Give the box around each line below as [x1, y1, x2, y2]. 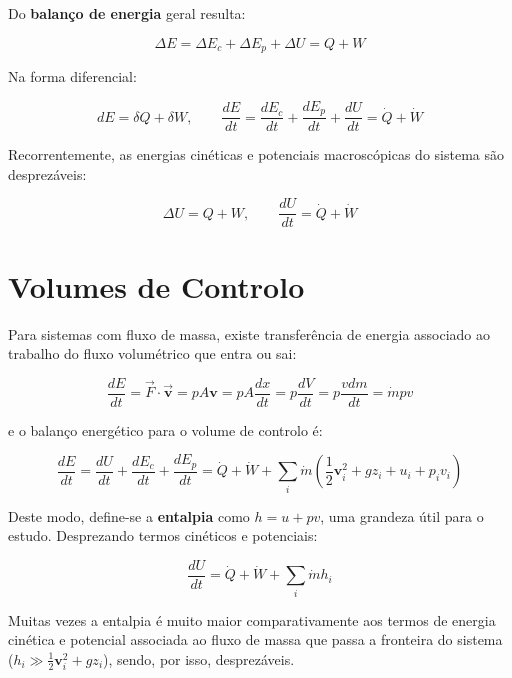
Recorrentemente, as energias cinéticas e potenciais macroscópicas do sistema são [8, 144, 504, 165]
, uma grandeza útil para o [320, 505, 484, 526]
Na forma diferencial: [8, 66, 137, 87]
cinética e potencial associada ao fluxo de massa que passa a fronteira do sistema [8, 629, 503, 650]
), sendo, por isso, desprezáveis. [103, 648, 295, 669]
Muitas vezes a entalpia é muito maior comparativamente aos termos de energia [8, 609, 496, 630]
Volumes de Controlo [8, 265, 305, 306]
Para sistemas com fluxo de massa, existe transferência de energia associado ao [8, 323, 491, 344]
